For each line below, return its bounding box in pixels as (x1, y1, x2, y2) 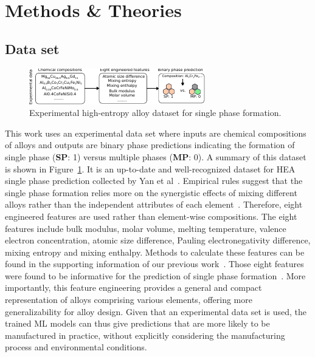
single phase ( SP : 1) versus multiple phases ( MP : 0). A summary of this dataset (5, 150, 306, 163)
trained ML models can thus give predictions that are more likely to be (5, 317, 270, 330)
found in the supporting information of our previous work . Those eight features (5, 257, 304, 270)
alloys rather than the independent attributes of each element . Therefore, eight (5, 198, 303, 211)
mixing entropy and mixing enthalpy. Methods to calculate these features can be (5, 245, 305, 258)
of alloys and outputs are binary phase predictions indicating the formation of (5, 138, 295, 151)
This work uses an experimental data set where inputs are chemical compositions (5, 126, 306, 139)
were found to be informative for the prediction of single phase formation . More (5, 269, 306, 282)
